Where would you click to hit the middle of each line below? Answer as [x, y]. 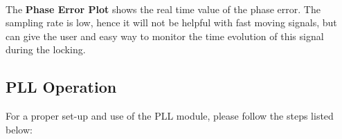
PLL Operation [61, 87]
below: [19, 129]
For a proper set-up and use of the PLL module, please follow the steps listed [170, 116]
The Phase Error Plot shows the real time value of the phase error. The [163, 9]
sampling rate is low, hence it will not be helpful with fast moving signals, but [171, 22]
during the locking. [46, 49]
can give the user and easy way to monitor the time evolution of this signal [165, 36]
